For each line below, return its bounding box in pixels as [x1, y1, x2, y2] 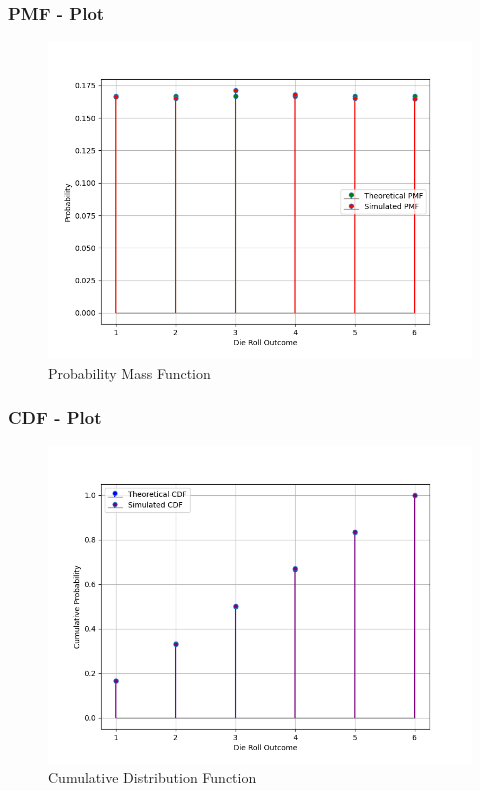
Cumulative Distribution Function [48, 767, 257, 788]
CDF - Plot [8, 405, 102, 430]
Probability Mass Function [48, 362, 211, 383]
